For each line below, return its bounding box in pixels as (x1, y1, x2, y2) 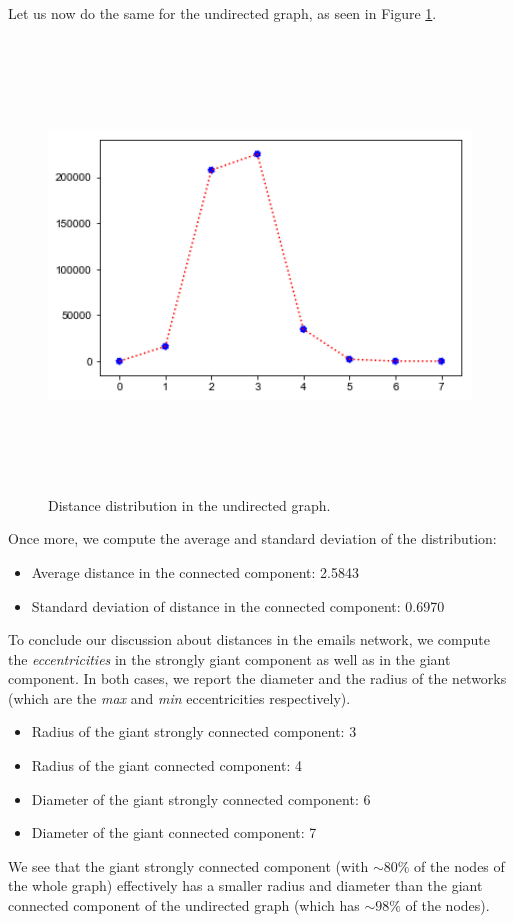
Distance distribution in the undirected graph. (48, 494, 331, 515)
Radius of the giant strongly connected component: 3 (31, 721, 357, 742)
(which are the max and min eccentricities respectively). (8, 687, 351, 708)
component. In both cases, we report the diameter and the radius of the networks (8, 668, 507, 689)
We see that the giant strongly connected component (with (8, 855, 369, 876)
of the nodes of (414, 855, 505, 876)
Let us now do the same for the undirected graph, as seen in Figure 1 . (8, 3, 437, 23)
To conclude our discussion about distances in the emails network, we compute (8, 629, 490, 650)
